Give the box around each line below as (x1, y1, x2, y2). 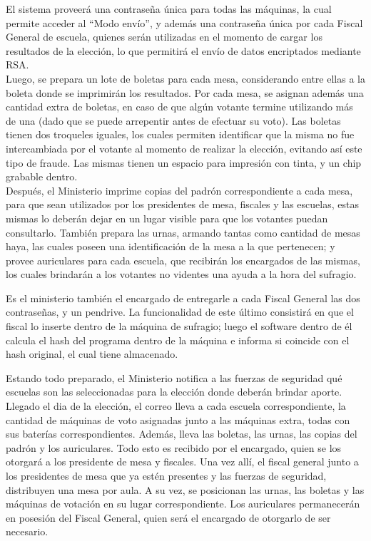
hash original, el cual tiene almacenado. (6, 346, 178, 361)
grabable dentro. (6, 169, 78, 184)
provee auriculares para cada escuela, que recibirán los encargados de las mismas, (6, 252, 360, 267)
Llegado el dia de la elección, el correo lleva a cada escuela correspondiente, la (6, 398, 346, 413)
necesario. (6, 524, 49, 539)
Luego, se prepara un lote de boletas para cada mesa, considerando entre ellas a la (6, 71, 365, 86)
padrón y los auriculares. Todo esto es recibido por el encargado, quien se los (6, 440, 342, 455)
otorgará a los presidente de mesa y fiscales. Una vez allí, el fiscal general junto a (6, 454, 359, 469)
